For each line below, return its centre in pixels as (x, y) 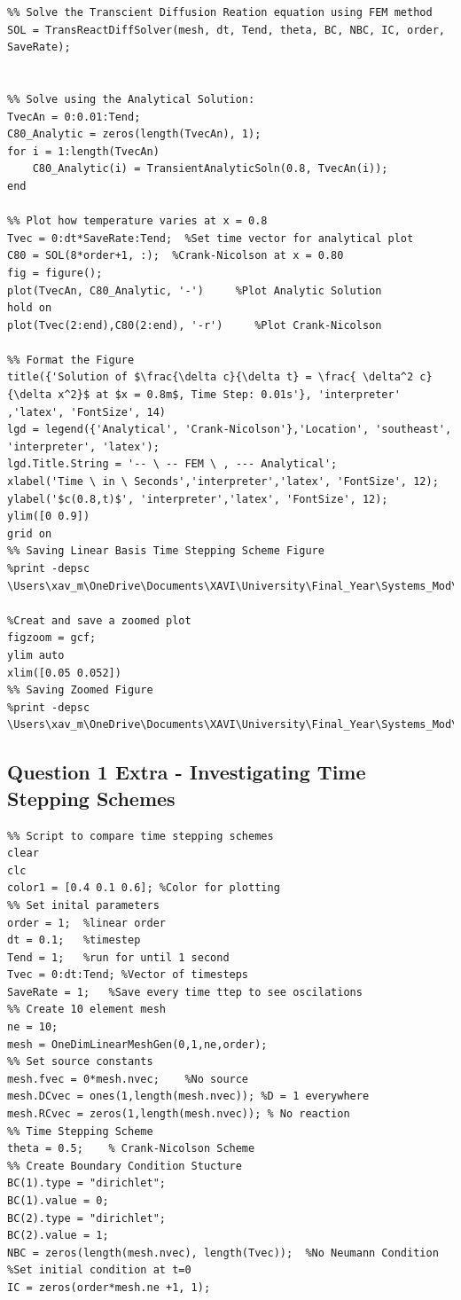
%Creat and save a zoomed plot (99, 620)
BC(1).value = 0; (58, 1201)
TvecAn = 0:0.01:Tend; (74, 117)
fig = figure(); (55, 273)
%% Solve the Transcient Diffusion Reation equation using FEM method (220, 12)
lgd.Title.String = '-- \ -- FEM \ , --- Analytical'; (172, 464)
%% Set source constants (80, 1062)
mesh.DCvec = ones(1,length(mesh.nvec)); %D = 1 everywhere (188, 1096)
